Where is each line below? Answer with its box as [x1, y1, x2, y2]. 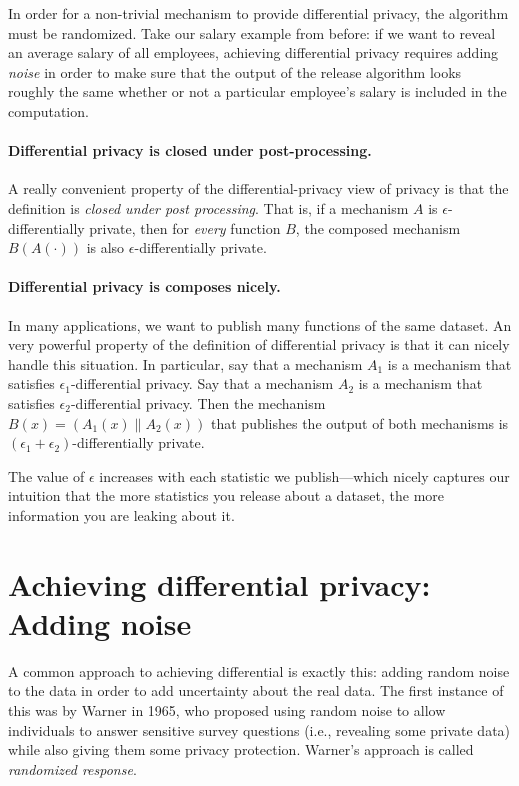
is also [86, 237, 125, 258]
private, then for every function [89, 217, 281, 238]
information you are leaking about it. [8, 504, 235, 525]
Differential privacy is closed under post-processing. [8, 140, 372, 161]
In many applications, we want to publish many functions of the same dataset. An [8, 314, 512, 335]
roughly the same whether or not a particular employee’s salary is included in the [8, 81, 507, 102]
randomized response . [8, 758, 137, 779]
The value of [8, 465, 85, 486]
